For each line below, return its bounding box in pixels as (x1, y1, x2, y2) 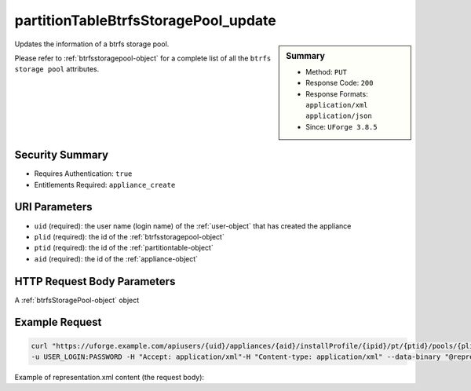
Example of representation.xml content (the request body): (14, 373, 204, 382)
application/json (305, 111, 372, 121)
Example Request (14, 316, 102, 329)
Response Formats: (305, 89, 368, 98)
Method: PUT (305, 67, 347, 76)
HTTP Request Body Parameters (14, 275, 176, 288)
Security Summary (14, 148, 109, 162)
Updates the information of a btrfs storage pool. (14, 39, 170, 49)
